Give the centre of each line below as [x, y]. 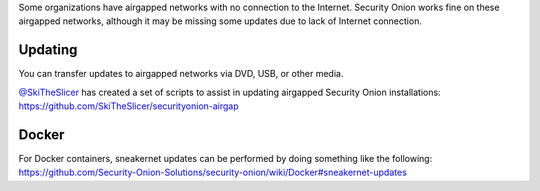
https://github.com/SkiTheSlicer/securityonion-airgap [128, 106]
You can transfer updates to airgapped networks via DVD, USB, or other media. [181, 74]
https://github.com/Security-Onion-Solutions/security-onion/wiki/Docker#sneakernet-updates [212, 172]
